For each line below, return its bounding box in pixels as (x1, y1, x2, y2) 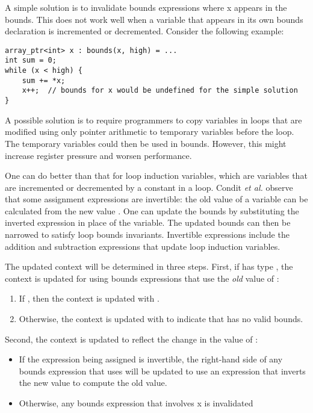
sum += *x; (22, 76, 66, 85)
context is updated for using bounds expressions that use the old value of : (5, 272, 279, 284)
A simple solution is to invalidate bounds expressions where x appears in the (5, 1, 287, 13)
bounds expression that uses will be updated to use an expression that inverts (19, 364, 306, 377)
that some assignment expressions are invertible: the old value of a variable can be (5, 193, 308, 205)
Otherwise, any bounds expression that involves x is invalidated (19, 397, 253, 409)
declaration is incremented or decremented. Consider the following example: (5, 25, 284, 37)
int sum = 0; (5, 56, 57, 65)
